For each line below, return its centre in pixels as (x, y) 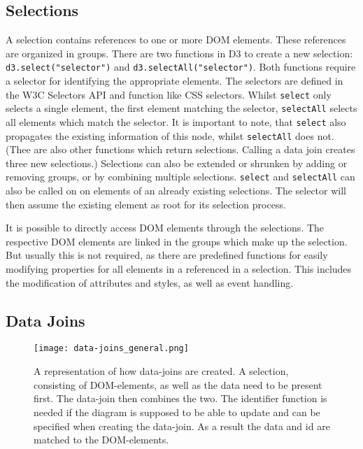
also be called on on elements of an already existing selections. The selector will (176, 191)
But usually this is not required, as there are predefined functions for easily (167, 255)
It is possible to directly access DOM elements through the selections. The (165, 228)
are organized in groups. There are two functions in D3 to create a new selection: (179, 53)
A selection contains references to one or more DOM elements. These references (176, 40)
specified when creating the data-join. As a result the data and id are (182, 426)
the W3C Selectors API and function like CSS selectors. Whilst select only (169, 94)
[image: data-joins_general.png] (111, 349)
